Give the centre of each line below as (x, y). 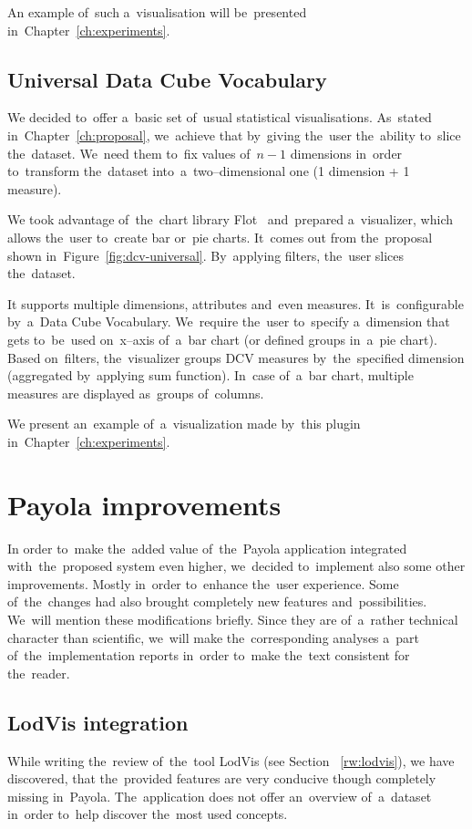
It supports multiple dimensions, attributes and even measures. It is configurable (236, 303)
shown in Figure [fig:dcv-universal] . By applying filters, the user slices (206, 255)
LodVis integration (98, 722)
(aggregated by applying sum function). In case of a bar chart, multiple (210, 375)
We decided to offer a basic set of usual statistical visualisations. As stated (220, 117)
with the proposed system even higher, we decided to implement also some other (236, 566)
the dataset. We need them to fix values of (129, 153)
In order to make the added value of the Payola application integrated (207, 548)
